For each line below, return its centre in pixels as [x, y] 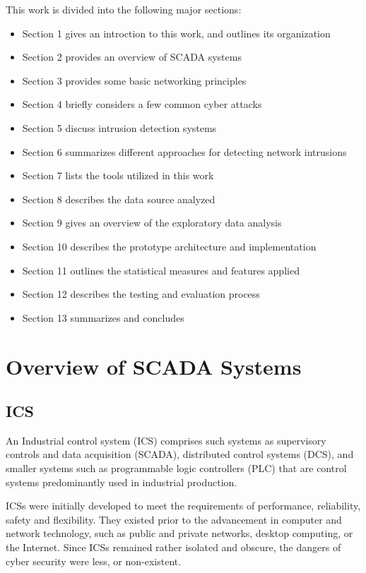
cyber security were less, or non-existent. [94, 561]
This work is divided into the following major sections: [124, 9]
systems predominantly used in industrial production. [122, 482]
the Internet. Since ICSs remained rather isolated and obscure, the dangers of [173, 547]
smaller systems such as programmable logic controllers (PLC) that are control [176, 468]
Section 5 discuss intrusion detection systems [119, 127]
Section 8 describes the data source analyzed [119, 199]
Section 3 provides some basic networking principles [134, 80]
